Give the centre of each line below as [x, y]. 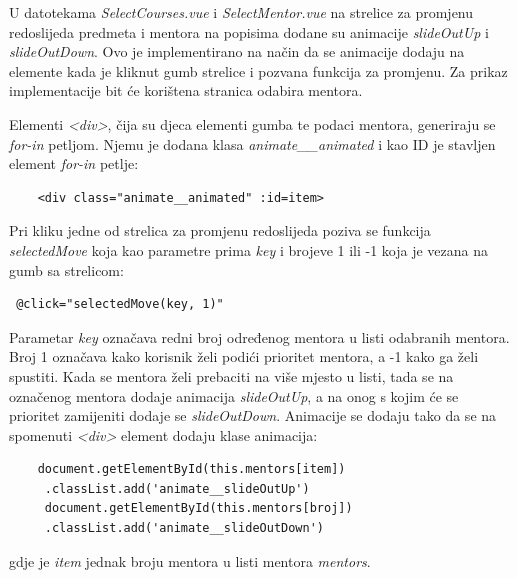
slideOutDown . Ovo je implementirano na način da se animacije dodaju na [237, 51]
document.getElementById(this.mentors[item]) [191, 469]
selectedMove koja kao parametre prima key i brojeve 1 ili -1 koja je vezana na [248, 249]
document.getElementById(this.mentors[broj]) [198, 508]
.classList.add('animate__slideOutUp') [177, 488]
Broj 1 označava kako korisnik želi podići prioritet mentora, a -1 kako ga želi [244, 356]
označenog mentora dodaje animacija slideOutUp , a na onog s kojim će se [234, 395]
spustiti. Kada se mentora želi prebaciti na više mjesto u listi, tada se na [231, 375]
